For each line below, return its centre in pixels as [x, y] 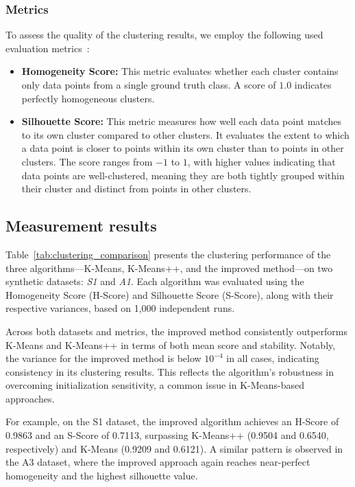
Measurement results [81, 226]
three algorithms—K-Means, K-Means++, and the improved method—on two [169, 268]
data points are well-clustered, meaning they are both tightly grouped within [183, 175]
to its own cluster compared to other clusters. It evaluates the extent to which [185, 134]
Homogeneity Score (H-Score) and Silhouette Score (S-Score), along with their [170, 294]
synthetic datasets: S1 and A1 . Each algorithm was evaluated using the [155, 281]
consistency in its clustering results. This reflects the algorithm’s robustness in [170, 371]
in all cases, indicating [273, 358]
